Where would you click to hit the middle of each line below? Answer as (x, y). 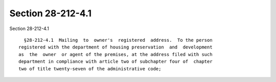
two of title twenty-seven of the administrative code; (90, 69)
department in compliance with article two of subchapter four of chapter (116, 62)
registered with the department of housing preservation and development (116, 47)
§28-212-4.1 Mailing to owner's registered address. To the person (118, 40)
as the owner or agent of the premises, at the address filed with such (116, 54)
